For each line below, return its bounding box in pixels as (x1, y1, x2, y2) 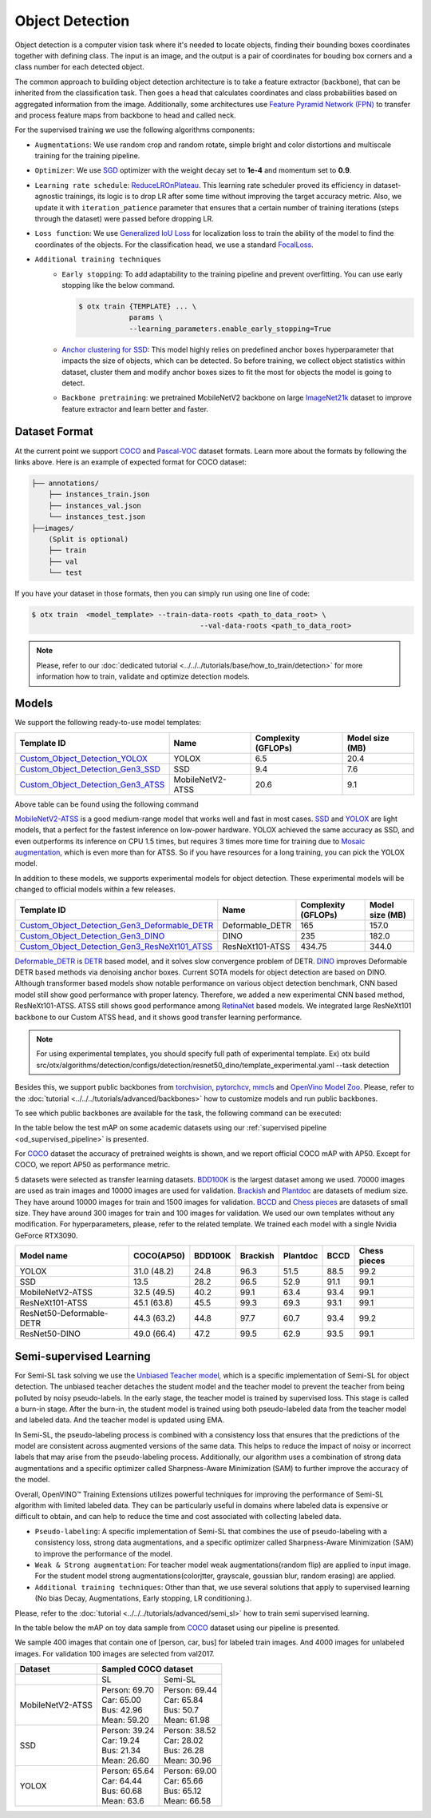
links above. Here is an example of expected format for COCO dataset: (14, 456, 247, 467)
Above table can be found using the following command (14, 799, 199, 809)
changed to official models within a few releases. (14, 884, 176, 895)
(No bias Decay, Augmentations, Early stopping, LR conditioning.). (34, 1593, 252, 1603)
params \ (129, 313, 164, 322)
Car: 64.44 (101, 1776, 143, 1787)
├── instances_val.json (48, 500, 141, 510)
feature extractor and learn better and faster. (61, 404, 209, 413)
